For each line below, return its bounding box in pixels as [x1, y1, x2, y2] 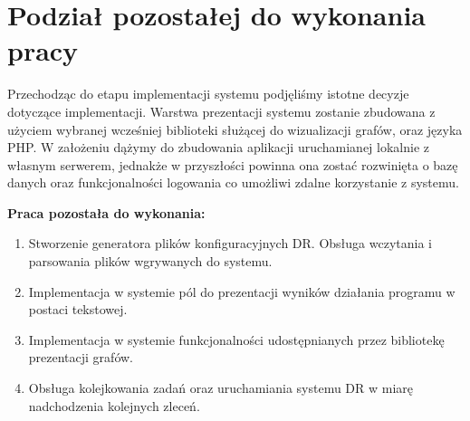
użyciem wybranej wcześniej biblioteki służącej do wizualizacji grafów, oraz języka [7, 120, 463, 139]
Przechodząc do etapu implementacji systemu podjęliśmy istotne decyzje [7, 84, 409, 103]
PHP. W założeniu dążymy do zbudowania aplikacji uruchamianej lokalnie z [7, 138, 430, 157]
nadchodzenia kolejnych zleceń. [28, 396, 200, 415]
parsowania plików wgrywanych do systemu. [28, 252, 273, 271]
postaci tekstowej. [28, 300, 128, 319]
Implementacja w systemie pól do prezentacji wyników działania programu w [28, 282, 456, 301]
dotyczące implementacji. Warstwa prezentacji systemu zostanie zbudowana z [7, 101, 436, 120]
